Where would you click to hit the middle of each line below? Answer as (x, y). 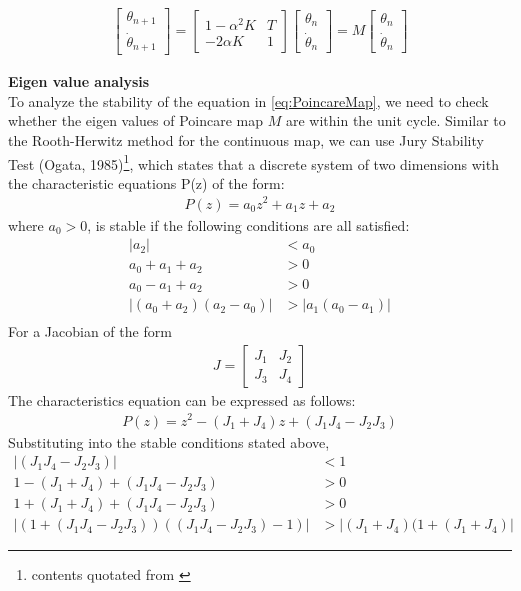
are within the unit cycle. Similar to (395, 120)
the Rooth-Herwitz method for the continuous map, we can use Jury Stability (246, 140)
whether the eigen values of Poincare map (136, 120)
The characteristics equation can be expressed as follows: (182, 399)
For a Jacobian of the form (90, 331)
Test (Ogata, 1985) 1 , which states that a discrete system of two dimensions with (253, 162)
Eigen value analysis (79, 81)
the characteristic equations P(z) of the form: (146, 182)
